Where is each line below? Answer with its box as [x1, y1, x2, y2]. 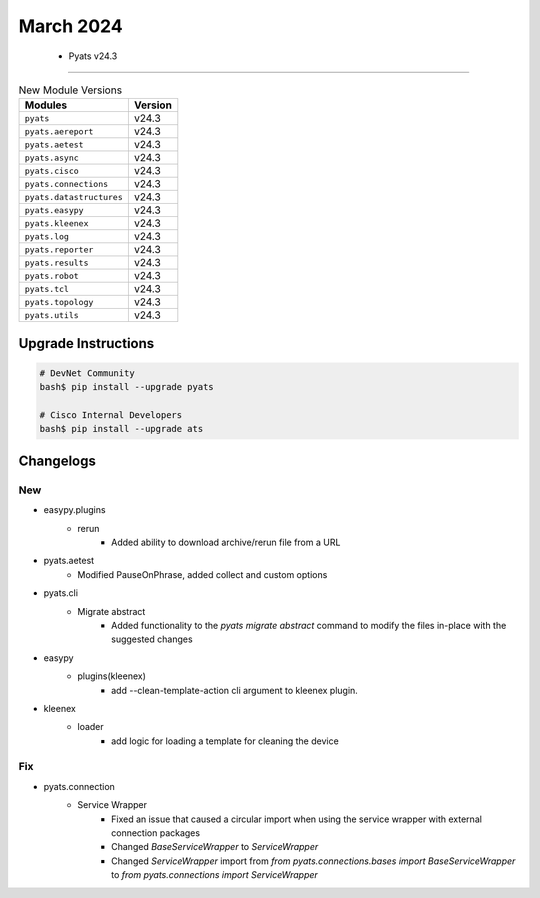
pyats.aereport [24, 126, 94, 137]
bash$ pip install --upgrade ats [39, 423, 204, 435]
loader [77, 721, 104, 733]
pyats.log [24, 231, 70, 242]
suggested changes [111, 633, 194, 645]
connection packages [111, 827, 200, 839]
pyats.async [24, 152, 79, 163]
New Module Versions [18, 83, 123, 97]
